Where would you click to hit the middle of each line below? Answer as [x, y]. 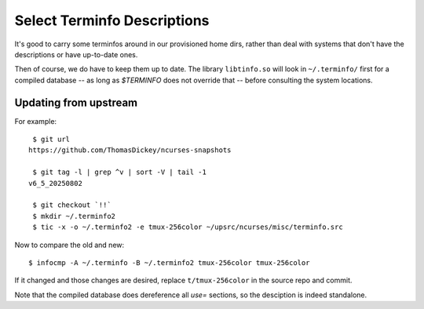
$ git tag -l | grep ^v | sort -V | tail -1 [120, 172]
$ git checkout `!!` [72, 205]
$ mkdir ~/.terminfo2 [74, 216]
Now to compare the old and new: [69, 245]
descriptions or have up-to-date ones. [76, 54]
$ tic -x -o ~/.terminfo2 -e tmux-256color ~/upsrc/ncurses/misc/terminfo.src [188, 227]
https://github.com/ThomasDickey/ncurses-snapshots [130, 150]
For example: [36, 121]
